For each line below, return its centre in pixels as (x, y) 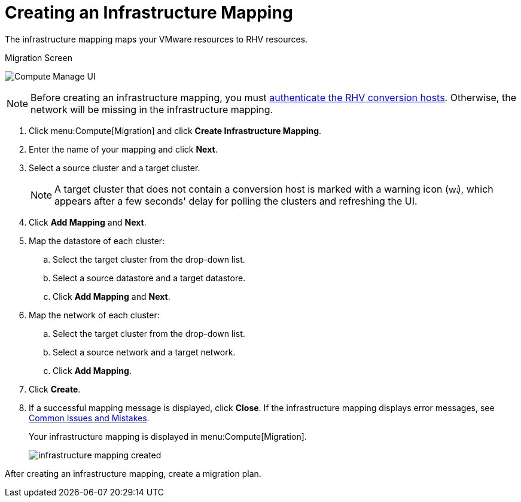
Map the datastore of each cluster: (97, 241)
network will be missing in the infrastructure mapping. (152, 109)
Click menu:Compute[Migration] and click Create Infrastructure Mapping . (175, 130)
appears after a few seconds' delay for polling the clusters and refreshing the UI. (236, 201)
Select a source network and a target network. (144, 352)
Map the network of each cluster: (94, 315)
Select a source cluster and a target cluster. (115, 168)
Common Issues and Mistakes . (89, 418)
